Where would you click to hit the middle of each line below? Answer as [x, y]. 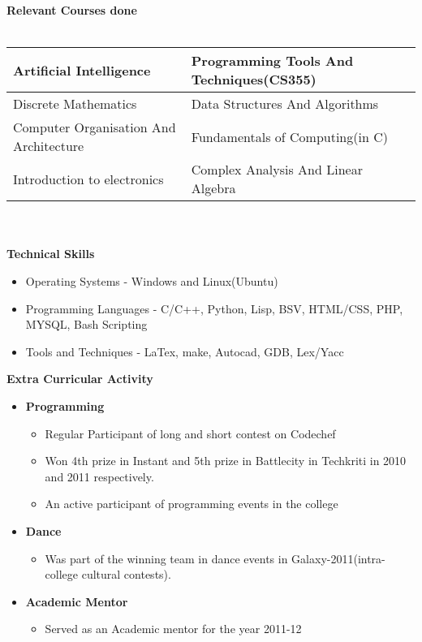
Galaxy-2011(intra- [338, 558]
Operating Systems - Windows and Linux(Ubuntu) [152, 280]
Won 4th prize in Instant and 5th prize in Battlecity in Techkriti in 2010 [226, 461]
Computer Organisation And [95, 127]
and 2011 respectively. [99, 476]
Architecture [49, 146]
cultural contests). [126, 574]
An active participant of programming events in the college [192, 504]
